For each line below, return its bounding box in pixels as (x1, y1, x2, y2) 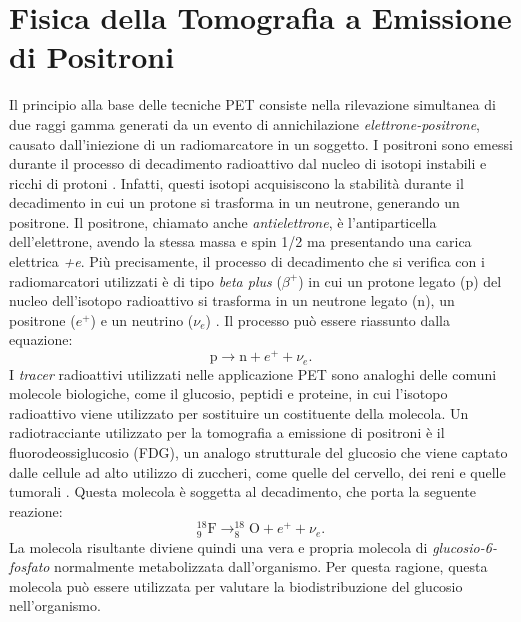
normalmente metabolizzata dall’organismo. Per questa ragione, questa (54, 556, 488, 577)
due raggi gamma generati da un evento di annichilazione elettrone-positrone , (9, 113, 481, 134)
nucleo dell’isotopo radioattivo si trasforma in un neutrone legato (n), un (9, 290, 455, 311)
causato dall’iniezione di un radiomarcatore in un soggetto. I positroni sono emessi (9, 133, 513, 154)
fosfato (9, 556, 50, 577)
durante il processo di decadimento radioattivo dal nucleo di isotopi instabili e (9, 153, 487, 174)
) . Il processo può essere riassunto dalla (205, 309, 450, 330)
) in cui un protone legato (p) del (298, 270, 502, 291)
